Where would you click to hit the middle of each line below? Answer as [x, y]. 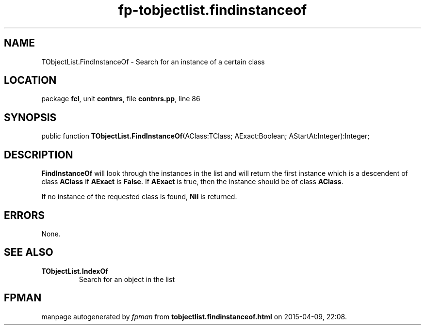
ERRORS [25, 215]
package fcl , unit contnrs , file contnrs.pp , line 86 [121, 99]
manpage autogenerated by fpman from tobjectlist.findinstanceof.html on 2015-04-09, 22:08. [194, 316]
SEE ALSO [29, 252]
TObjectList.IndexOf [75, 271]
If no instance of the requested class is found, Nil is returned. [139, 197]
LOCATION [30, 80]
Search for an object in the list [127, 279]
